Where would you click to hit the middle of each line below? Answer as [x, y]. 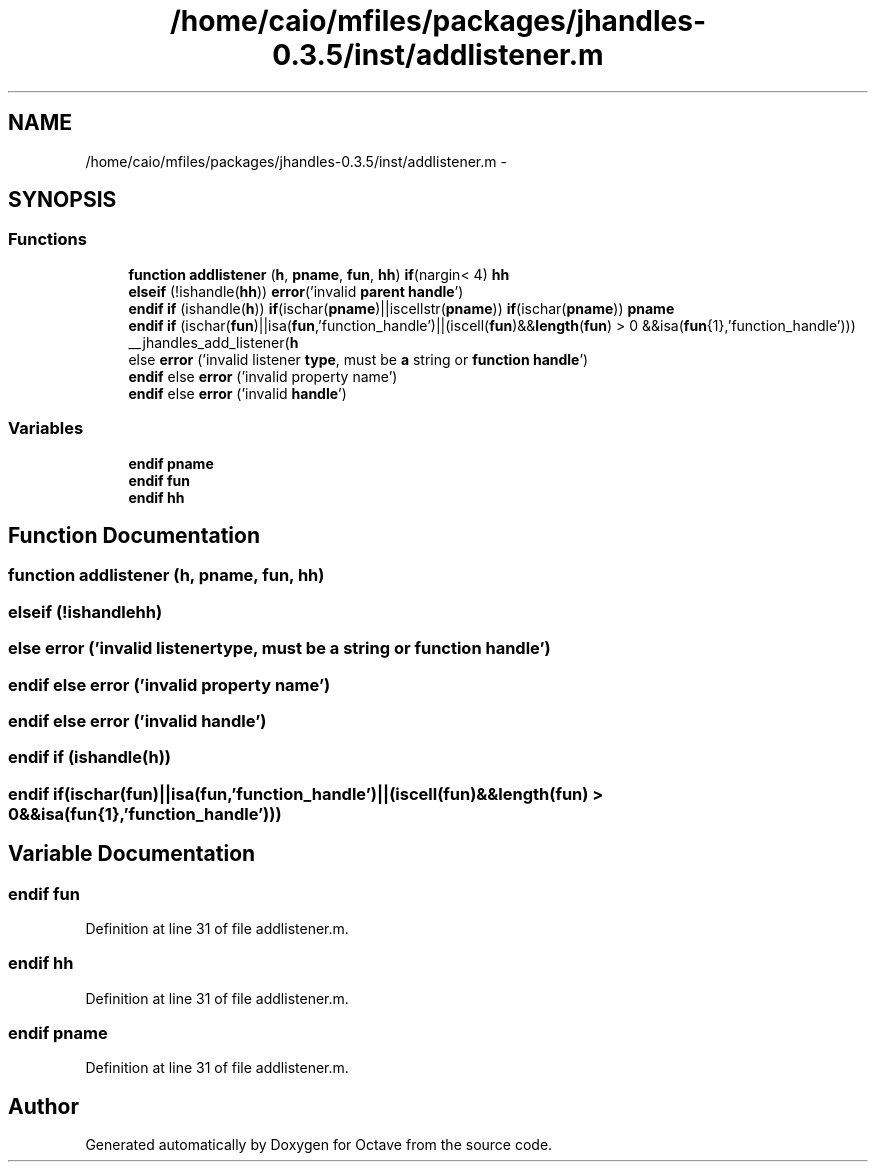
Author [43, 1106]
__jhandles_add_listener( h [213, 342]
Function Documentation [134, 535]
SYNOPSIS [62, 200]
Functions [47, 239]
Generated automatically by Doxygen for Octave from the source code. [319, 1145]
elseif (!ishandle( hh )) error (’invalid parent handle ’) [296, 291]
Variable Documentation [132, 854]
